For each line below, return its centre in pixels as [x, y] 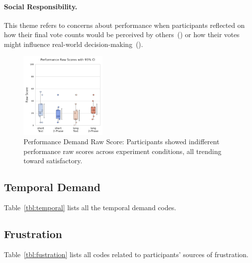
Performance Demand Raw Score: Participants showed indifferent [122, 142]
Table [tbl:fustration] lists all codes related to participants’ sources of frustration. [126, 254]
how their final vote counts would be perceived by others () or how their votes [122, 34]
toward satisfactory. [53, 161]
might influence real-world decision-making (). [74, 44]
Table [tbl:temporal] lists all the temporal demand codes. [90, 208]
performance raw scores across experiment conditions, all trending [123, 151]
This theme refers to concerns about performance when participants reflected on [124, 25]
